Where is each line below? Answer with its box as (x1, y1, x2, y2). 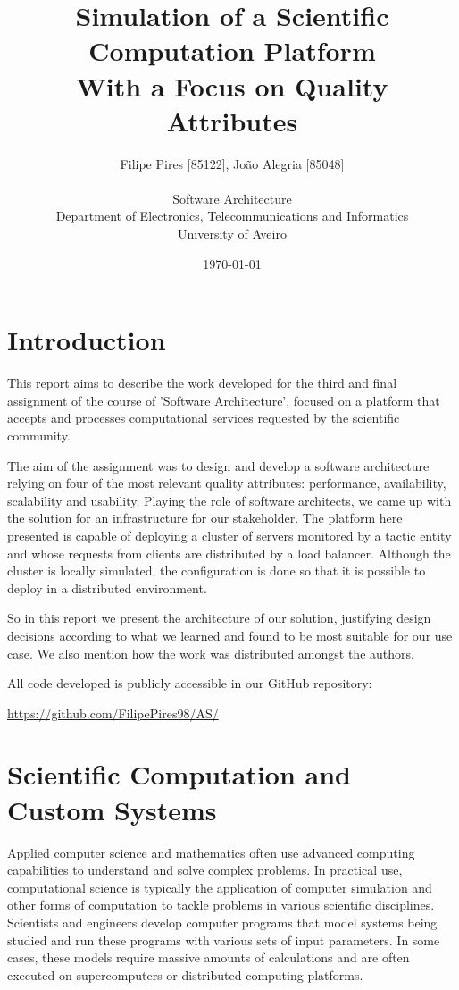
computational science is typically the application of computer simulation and (7, 877, 432, 896)
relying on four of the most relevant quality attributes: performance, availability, (7, 474, 446, 492)
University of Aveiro (178, 224, 287, 243)
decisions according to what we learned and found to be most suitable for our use (7, 625, 453, 644)
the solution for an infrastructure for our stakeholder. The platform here (7, 508, 403, 527)
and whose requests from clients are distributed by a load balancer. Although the (7, 543, 451, 562)
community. (7, 425, 71, 444)
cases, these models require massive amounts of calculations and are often (7, 948, 410, 967)
